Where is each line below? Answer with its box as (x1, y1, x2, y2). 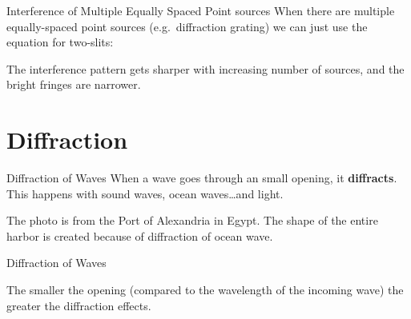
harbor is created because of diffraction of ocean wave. (6, 227, 273, 244)
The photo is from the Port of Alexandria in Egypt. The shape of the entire (6, 212, 378, 229)
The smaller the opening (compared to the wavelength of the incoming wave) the (6, 281, 404, 298)
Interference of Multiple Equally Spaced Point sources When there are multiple (6, 2, 395, 18)
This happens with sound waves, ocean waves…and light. (6, 185, 284, 201)
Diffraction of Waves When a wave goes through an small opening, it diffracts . (6, 169, 397, 186)
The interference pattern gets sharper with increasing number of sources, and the (6, 60, 405, 77)
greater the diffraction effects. (6, 297, 151, 313)
